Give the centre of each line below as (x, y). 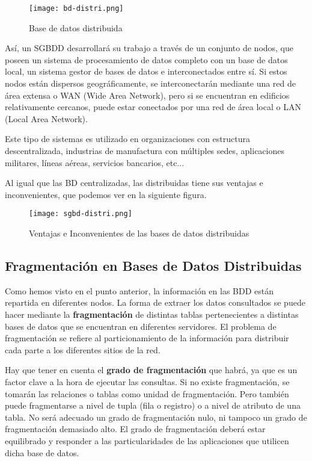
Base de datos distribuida (76, 27)
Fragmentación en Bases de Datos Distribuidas (153, 266)
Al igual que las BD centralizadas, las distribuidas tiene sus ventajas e (134, 183)
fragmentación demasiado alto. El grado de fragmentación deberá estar (135, 429)
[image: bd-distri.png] (76, 8)
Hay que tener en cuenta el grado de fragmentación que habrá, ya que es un (151, 370)
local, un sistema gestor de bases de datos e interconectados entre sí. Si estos (146, 71)
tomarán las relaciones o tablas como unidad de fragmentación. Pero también (147, 393)
